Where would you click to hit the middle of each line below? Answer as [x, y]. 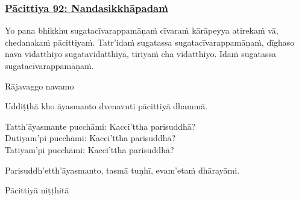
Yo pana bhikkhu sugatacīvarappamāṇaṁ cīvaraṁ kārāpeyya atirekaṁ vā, [142, 30]
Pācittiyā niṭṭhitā [37, 190]
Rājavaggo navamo [39, 86]
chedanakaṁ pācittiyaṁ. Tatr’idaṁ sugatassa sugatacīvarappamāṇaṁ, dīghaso [150, 42]
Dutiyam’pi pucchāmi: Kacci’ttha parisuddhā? [90, 138]
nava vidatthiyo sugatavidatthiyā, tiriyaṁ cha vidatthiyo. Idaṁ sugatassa [140, 54]
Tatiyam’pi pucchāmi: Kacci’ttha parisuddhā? [90, 149]
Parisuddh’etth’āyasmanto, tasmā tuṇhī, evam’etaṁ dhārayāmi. [122, 170]
